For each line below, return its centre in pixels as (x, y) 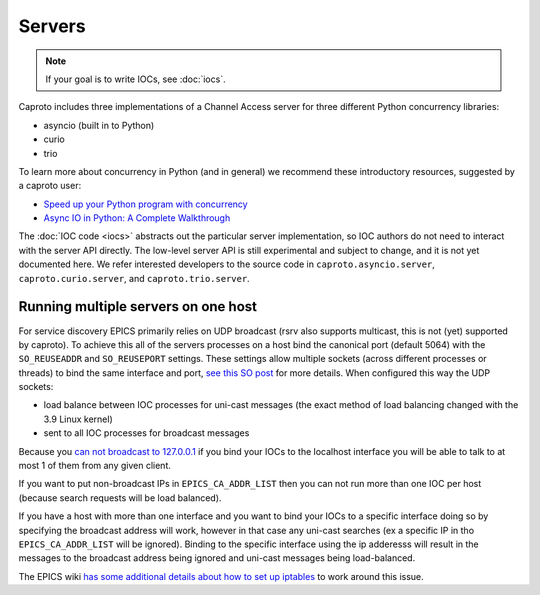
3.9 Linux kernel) (78, 419)
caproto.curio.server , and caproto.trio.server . (134, 278)
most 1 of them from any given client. (95, 466)
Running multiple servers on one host (137, 306)
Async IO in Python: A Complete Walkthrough (137, 218)
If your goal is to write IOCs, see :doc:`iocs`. (135, 79)
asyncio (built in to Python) (99, 125)
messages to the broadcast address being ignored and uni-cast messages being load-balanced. (217, 558)
